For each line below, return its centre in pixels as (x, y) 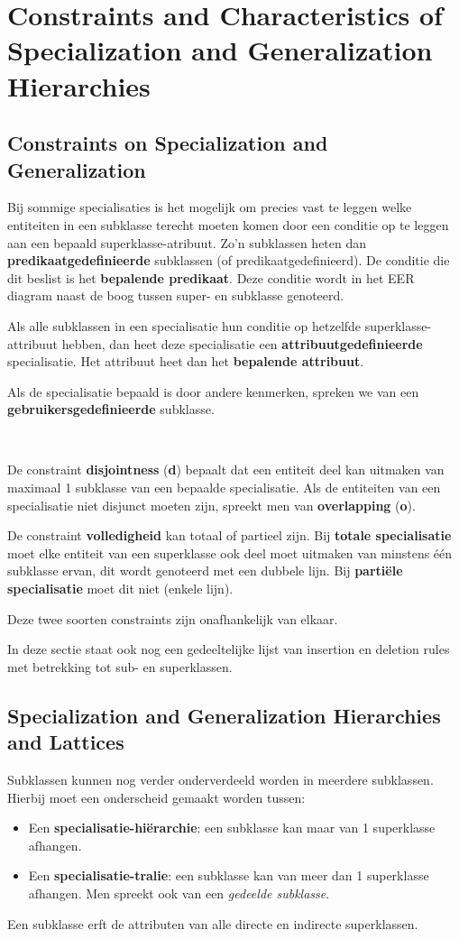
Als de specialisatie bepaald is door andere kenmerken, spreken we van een (213, 391)
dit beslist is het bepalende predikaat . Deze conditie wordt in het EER (211, 277)
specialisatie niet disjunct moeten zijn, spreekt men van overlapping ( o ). (211, 505)
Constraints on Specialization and (168, 143)
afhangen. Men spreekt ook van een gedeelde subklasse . (179, 893)
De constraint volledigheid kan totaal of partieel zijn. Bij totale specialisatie (229, 535)
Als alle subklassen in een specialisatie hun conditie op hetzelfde (184, 325)
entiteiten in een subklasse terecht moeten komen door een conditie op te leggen (228, 224)
